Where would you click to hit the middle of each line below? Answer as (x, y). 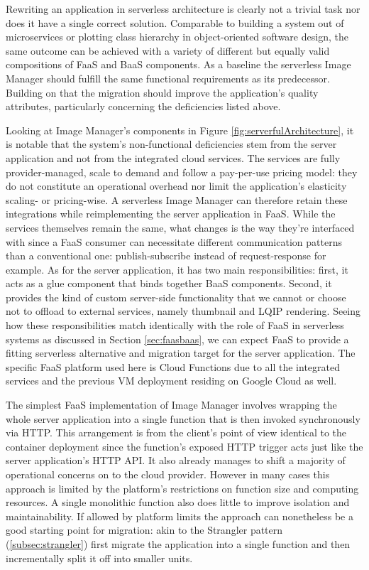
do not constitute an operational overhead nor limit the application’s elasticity (176, 186)
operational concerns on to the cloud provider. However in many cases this (168, 474)
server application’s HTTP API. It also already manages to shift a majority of (176, 460)
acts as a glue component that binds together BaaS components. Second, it (169, 283)
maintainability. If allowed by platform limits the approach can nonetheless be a (180, 516)
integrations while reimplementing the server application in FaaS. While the (171, 214)
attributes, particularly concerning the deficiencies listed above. (143, 106)
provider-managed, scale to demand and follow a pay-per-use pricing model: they (182, 172)
